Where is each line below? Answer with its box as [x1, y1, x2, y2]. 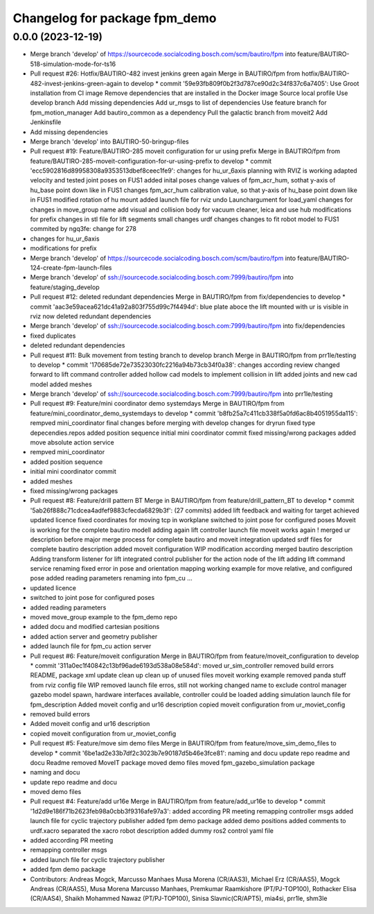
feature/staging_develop [30, 283, 100, 291]
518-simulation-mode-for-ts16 [30, 60, 116, 68]
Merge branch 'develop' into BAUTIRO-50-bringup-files [30, 137, 190, 146]
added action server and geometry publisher [30, 632, 158, 641]
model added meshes [30, 380, 93, 388]
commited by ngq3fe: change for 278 [30, 225, 136, 233]
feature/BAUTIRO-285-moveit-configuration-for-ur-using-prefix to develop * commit [30, 157, 272, 165]
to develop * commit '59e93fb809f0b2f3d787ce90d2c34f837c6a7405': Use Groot [123, 79, 359, 87]
